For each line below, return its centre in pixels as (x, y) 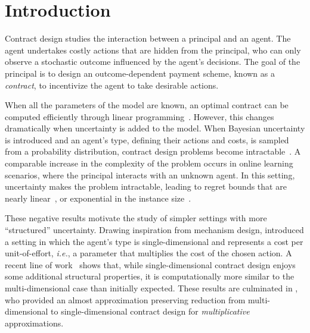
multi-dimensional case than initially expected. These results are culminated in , (151, 288)
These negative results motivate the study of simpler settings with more (136, 218)
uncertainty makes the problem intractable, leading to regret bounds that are (146, 186)
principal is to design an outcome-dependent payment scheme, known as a (140, 73)
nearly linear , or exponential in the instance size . (98, 198)
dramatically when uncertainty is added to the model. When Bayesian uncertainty (155, 128)
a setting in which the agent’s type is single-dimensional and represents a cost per (154, 241)
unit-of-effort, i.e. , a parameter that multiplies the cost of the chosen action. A (148, 253)
